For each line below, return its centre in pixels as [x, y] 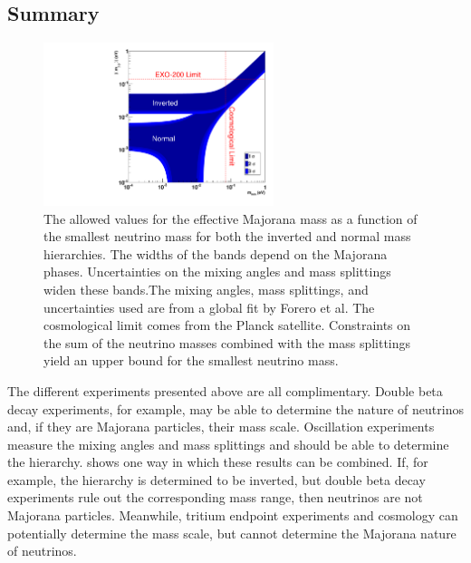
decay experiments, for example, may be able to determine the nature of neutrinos [235, 408]
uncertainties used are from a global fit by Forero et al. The [209, 307]
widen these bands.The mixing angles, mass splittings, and [206, 289]
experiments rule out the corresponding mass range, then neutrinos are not [215, 497]
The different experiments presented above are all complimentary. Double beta [225, 390]
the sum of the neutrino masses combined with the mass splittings [227, 342]
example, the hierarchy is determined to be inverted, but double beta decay [216, 479]
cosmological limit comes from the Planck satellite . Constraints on [227, 325]
